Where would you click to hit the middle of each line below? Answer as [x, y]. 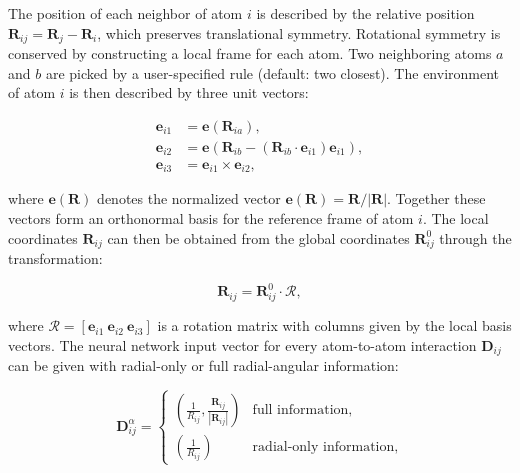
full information [300, 410]
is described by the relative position [365, 13]
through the [475, 237]
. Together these [436, 198]
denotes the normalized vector [189, 198]
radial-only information [323, 447]
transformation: [55, 258]
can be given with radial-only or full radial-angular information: [203, 365]
